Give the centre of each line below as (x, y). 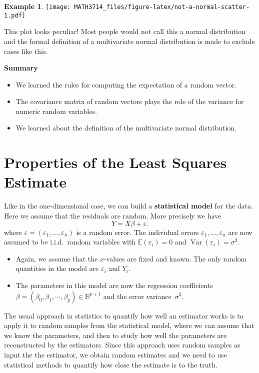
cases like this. (26, 51)
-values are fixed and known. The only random (175, 258)
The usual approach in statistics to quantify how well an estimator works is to (124, 315)
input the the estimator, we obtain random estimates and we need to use (116, 354)
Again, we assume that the (57, 258)
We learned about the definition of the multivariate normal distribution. (126, 128)
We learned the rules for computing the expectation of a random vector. (126, 84)
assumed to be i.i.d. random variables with (70, 242)
